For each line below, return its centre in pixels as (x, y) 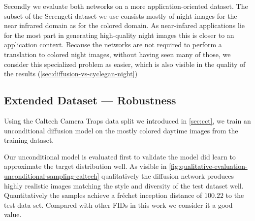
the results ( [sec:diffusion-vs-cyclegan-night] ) (71, 74)
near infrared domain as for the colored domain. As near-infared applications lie (124, 25)
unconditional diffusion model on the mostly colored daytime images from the (121, 130)
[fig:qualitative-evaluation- (208, 166)
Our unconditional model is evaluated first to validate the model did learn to (120, 156)
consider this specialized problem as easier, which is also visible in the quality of (125, 64)
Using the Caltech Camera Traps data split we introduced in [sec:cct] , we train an (127, 120)
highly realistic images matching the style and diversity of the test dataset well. (124, 185)
